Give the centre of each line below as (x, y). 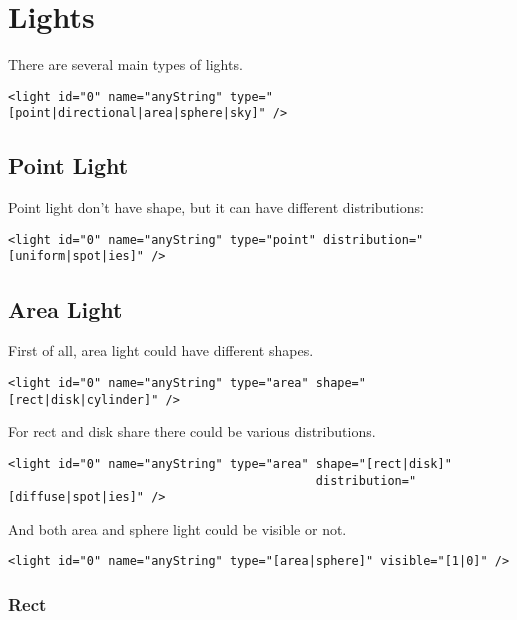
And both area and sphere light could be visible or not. (177, 528)
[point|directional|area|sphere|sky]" (137, 113)
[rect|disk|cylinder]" (83, 399)
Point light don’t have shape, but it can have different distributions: (216, 207)
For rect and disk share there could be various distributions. (192, 431)
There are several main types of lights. (125, 64)
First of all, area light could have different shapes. (161, 350)
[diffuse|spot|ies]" (76, 497)
